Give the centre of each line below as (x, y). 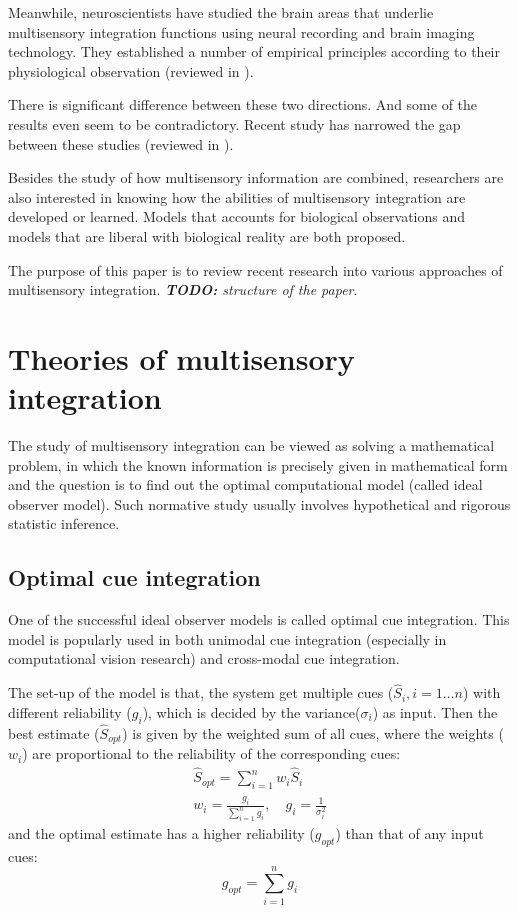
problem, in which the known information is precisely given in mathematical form (258, 464)
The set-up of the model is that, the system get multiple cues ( (201, 692)
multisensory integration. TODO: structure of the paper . (183, 289)
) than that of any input (409, 833)
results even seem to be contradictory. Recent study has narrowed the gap (234, 123)
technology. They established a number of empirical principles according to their (254, 51)
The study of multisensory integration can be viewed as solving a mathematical (251, 445)
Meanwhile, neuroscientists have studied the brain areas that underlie (221, 12)
